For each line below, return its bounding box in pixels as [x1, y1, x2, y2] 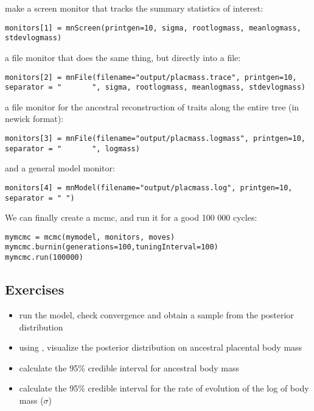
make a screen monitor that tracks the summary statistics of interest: [5, 2, 263, 14]
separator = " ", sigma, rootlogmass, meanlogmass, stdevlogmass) [5, 83, 305, 92]
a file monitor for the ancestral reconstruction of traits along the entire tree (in [5, 100, 299, 113]
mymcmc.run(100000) [5, 253, 83, 262]
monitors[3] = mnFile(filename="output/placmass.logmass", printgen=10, [5, 134, 305, 143]
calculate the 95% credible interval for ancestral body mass [19, 361, 240, 374]
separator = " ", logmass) [5, 144, 140, 153]
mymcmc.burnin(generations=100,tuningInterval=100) [5, 243, 218, 252]
